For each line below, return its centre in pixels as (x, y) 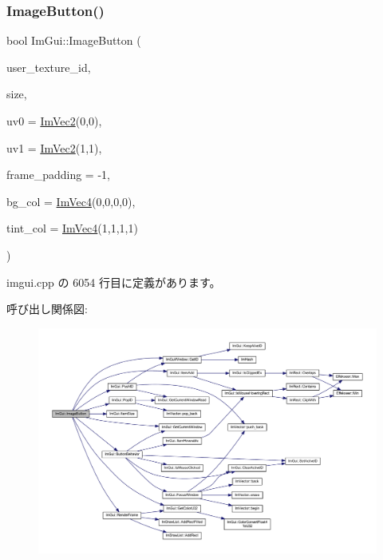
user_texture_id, (49, 67)
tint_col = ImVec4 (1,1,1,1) (72, 228)
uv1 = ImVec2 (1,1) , (54, 147)
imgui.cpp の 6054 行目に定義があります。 (114, 282)
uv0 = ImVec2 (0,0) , (54, 121)
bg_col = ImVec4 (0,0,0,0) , (71, 201)
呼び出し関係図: (47, 309)
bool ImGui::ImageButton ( (74, 40)
